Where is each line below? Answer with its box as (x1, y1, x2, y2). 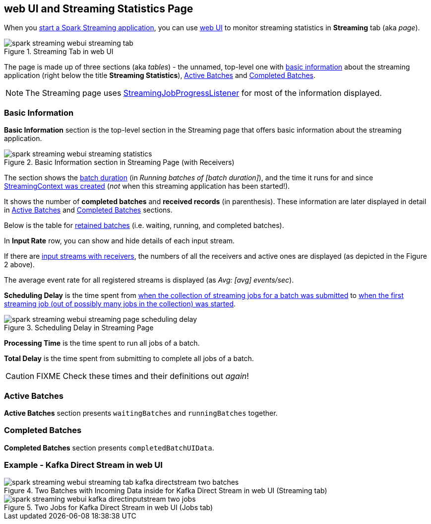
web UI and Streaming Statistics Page (4, 2, 193, 15)
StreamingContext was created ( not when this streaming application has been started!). (4, 182, 290, 191)
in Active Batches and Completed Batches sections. (4, 206, 173, 215)
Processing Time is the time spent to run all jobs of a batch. (4, 339, 200, 348)
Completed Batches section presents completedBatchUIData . (4, 443, 214, 452)
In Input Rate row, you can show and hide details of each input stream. (4, 236, 235, 245)
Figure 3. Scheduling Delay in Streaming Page (4, 323, 154, 332)
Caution (5, 371, 35, 381)
